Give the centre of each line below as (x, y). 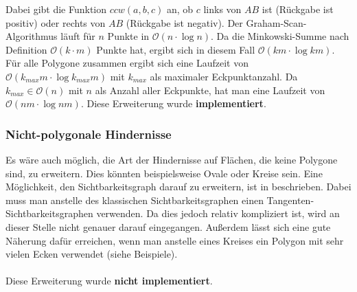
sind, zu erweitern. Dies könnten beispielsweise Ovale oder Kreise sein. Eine (164, 173)
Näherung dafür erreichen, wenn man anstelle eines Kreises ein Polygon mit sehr (175, 240)
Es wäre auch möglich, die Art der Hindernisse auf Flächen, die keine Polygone (172, 159)
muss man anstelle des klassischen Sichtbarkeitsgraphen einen (135, 200)
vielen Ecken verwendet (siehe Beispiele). (92, 254)
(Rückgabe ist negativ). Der (184, 22)
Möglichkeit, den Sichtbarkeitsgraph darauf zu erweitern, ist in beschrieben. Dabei (178, 187)
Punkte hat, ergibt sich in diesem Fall (176, 49)
